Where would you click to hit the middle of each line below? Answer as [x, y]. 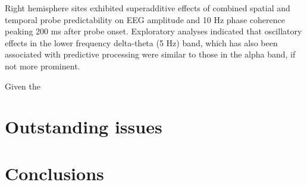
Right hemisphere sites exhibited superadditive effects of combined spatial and [148, 8]
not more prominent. [43, 66]
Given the [23, 86]
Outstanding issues [84, 127]
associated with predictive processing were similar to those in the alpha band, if [150, 54]
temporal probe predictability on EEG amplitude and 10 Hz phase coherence [145, 19]
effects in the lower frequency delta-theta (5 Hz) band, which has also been [141, 42]
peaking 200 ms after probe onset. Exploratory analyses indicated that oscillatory [153, 31]
